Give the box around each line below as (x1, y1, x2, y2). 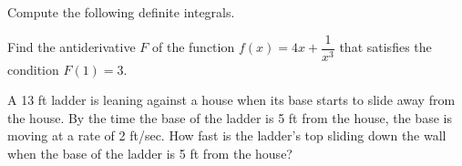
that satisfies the (339, 37, 432, 57)
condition (7, 59, 59, 78)
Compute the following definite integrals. (7, 3, 235, 21)
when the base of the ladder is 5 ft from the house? (7, 144, 293, 163)
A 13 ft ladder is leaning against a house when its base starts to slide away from (7, 90, 456, 109)
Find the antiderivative (7, 37, 136, 57)
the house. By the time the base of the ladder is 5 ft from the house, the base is (7, 108, 452, 127)
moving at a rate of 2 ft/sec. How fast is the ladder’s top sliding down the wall (7, 126, 447, 145)
